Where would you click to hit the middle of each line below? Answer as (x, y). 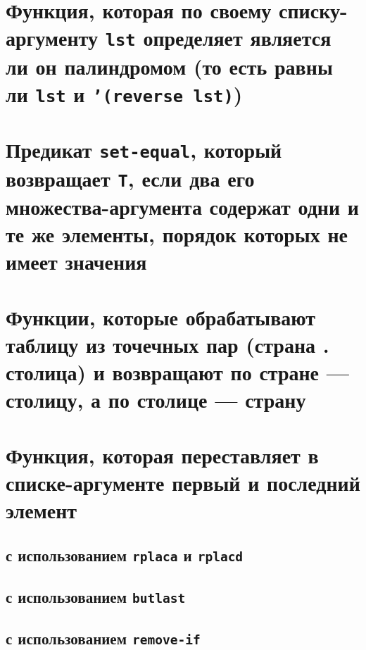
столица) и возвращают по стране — (177, 372)
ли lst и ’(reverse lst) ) (124, 93)
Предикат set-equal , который (144, 150)
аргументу (52, 38)
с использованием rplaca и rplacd (125, 555)
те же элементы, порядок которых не (177, 234)
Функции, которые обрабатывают (161, 317)
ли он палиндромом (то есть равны (169, 66)
